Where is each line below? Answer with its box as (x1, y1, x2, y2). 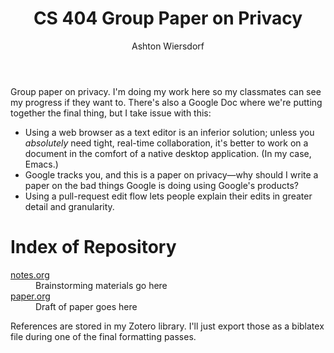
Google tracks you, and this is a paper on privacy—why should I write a (24, 168, 319, 181)
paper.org (10, 290, 51, 302)
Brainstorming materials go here (35, 279, 168, 291)
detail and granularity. (24, 200, 115, 212)
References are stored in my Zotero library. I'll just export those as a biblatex (10, 320, 325, 332)
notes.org (10, 268, 50, 281)
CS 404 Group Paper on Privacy (33, 7, 303, 30)
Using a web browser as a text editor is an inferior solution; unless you (24, 126, 315, 138)
